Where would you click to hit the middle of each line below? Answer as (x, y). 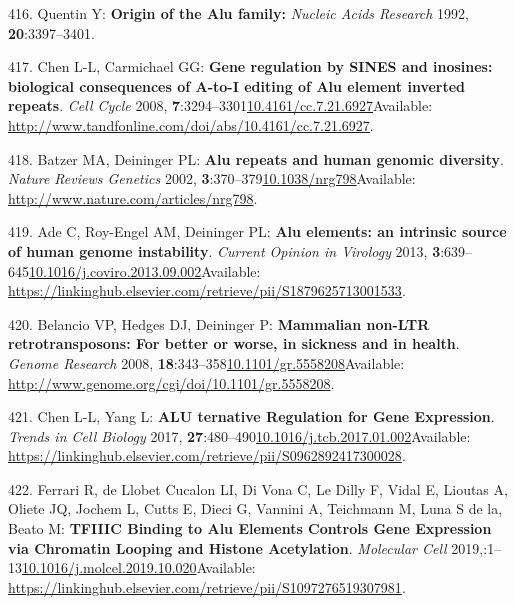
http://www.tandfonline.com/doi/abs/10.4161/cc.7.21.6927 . (191, 124)
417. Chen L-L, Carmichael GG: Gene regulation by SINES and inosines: (250, 66)
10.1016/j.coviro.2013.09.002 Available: (145, 270)
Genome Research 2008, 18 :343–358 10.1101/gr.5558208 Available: (206, 362)
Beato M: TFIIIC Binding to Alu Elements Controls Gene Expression (250, 528)
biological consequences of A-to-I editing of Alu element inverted (237, 85)
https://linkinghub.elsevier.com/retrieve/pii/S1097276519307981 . (207, 586)
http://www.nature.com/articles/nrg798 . (133, 197)
